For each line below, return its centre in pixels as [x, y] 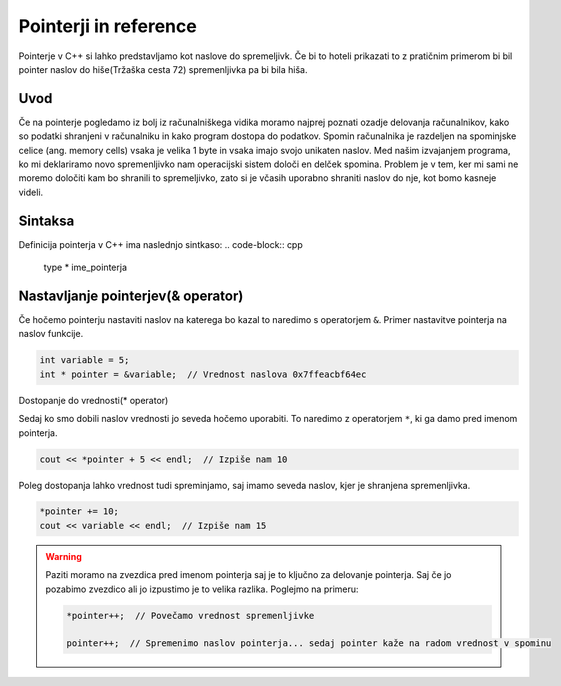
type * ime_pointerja [85, 267]
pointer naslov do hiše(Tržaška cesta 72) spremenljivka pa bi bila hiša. [163, 69]
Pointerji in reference [107, 26]
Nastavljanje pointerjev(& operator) [131, 295]
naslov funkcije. [51, 334]
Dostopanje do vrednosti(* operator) [93, 400]
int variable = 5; [84, 360]
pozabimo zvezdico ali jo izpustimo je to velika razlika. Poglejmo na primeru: [202, 589]
